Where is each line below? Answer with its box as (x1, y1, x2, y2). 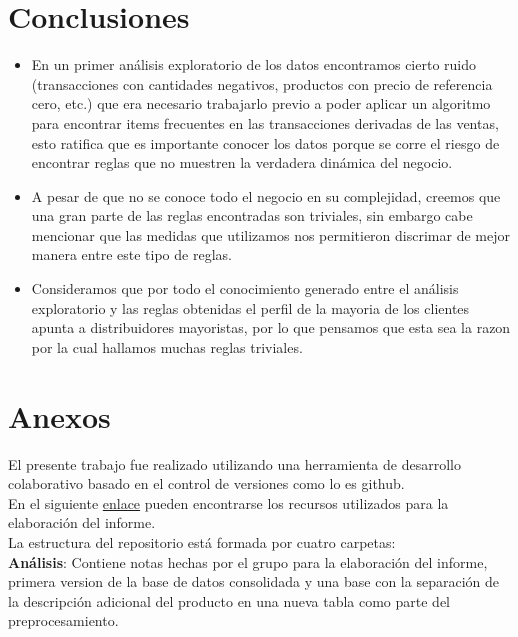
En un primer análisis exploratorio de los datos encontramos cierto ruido (31, 54, 477, 75)
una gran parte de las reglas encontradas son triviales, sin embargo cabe (31, 205, 473, 226)
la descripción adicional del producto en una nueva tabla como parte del (8, 590, 450, 611)
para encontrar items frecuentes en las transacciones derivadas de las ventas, (31, 112, 499, 133)
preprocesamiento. (8, 610, 119, 631)
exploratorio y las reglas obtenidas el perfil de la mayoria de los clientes (31, 297, 470, 318)
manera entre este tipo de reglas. (31, 244, 232, 265)
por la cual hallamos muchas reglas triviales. (31, 336, 303, 357)
